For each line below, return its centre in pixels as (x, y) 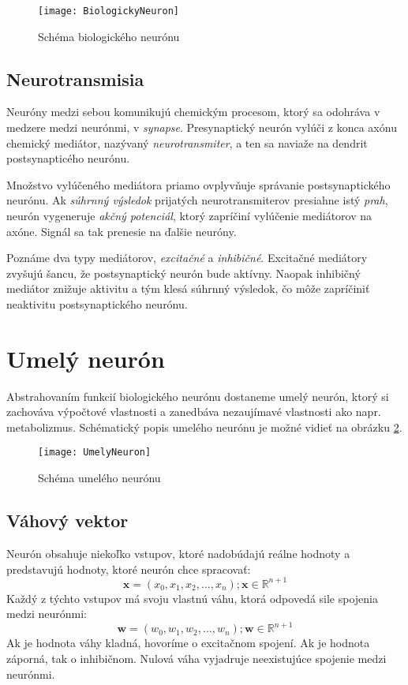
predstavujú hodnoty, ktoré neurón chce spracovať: (129, 569)
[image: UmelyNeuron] (95, 453)
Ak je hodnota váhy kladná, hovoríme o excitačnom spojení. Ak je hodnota (188, 643)
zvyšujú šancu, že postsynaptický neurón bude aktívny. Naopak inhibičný (183, 273)
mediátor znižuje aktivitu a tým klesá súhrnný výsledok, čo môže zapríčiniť (188, 288)
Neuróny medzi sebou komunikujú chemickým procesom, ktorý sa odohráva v (193, 112)
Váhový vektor (67, 520)
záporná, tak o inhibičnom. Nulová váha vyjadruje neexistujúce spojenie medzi (197, 658)
